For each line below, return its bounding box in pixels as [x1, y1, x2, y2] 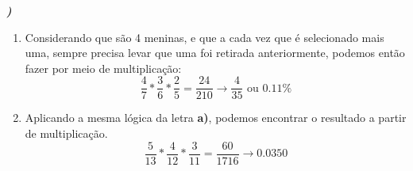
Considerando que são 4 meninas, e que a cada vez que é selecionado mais [25, 28, 384, 45]
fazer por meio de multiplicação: [25, 59, 182, 76]
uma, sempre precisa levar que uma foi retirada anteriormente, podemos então [25, 44, 405, 61]
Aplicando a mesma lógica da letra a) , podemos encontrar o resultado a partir [25, 109, 407, 126]
